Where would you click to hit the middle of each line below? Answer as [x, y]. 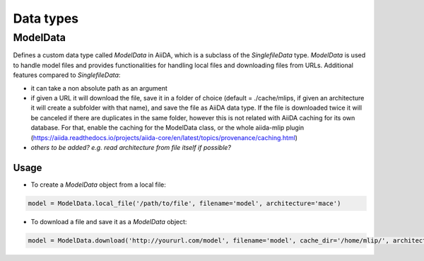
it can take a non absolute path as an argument [99, 88]
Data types [46, 18]
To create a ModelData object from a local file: [98, 185]
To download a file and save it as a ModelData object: [109, 221]
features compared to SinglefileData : [67, 75]
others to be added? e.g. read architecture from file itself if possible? [131, 147]
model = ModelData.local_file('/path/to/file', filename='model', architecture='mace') [184, 203]
